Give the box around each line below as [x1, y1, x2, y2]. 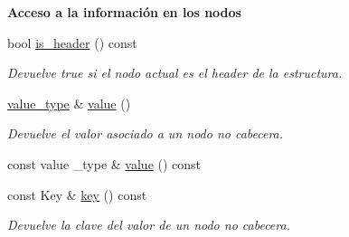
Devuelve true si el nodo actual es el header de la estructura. [7, 63, 343, 82]
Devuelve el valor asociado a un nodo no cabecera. [7, 124, 284, 143]
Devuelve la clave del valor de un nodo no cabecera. [7, 215, 290, 234]
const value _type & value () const [7, 154, 202, 173]
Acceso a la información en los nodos [7, 3, 241, 21]
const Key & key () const [7, 185, 147, 204]
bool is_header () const [7, 33, 137, 52]
